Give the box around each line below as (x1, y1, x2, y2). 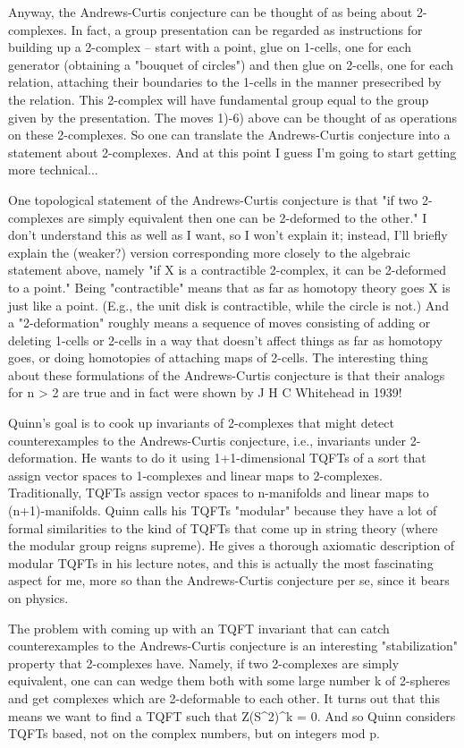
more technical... (8, 160, 98, 179)
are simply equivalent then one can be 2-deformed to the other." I (67, 208, 427, 226)
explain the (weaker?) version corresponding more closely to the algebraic (8, 242, 410, 261)
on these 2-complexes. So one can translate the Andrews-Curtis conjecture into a (8, 125, 451, 144)
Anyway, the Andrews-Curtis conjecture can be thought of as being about (8, 3, 413, 21)
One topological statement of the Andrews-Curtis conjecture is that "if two (8, 190, 418, 208)
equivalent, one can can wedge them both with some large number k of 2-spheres (8, 671, 451, 690)
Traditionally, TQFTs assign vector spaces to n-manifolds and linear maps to (8, 483, 429, 502)
